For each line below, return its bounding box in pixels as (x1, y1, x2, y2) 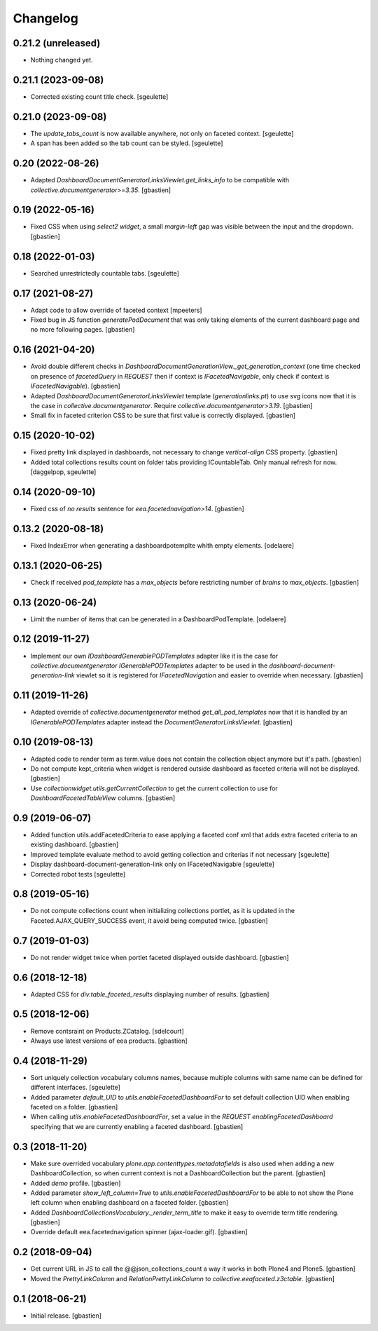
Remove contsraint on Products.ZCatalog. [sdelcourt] (30, 1027, 185, 1035)
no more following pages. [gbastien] (30, 325, 135, 334)
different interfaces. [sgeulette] (30, 1083, 120, 1092)
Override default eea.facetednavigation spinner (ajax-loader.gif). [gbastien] (30, 1228, 248, 1236)
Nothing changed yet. (30, 56, 94, 65)
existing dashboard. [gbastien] (30, 840, 119, 849)
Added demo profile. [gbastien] (30, 1179, 121, 1187)
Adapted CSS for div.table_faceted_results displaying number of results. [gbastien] (30, 989, 269, 999)
